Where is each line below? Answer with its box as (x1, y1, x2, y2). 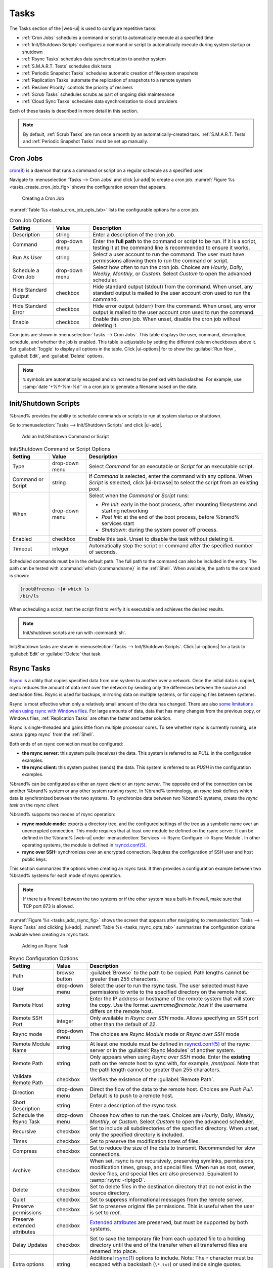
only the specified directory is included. (89, 1131, 184, 1138)
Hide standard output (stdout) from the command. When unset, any (93, 283, 253, 290)
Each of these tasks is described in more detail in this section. (9, 108, 139, 114)
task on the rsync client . (9, 802, 60, 808)
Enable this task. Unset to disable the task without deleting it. (88, 536, 234, 543)
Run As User (12, 254, 42, 261)
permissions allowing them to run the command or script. (93, 257, 229, 264)
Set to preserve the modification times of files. (89, 1138, 200, 1145)
